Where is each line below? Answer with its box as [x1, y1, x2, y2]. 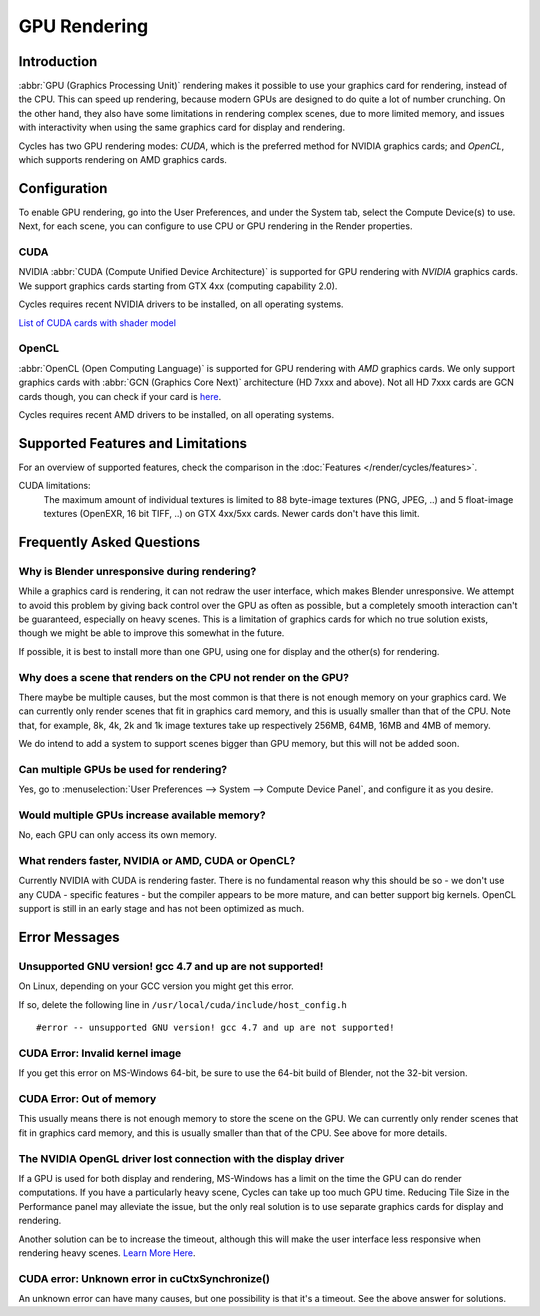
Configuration [18, 180, 108, 197]
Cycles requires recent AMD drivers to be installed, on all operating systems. [18, 408, 335, 420]
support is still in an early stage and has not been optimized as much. [18, 903, 305, 915]
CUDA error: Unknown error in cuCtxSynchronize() [18, 1271, 270, 1285]
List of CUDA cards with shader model [18, 316, 177, 329]
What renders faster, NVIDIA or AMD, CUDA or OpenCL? [18, 854, 296, 868]
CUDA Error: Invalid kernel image [18, 1046, 182, 1060]
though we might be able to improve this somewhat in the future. [18, 627, 285, 639]
